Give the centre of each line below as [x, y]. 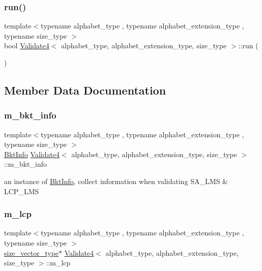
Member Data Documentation [85, 90]
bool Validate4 [27, 46]
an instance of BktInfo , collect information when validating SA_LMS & [116, 181]
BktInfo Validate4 [32, 154]
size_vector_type [32, 252]
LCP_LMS [22, 191]
